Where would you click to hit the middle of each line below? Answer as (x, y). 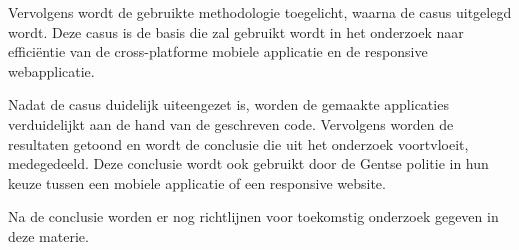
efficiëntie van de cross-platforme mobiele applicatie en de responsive (218, 51)
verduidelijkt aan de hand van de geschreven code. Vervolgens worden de (231, 123)
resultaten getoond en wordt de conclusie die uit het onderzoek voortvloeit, (238, 143)
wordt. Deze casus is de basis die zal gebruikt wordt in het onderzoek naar (236, 31)
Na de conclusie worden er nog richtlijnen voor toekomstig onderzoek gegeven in (253, 216)
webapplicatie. (51, 70)
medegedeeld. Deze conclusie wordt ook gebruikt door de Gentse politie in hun (248, 163)
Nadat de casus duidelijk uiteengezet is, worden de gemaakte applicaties (228, 104)
